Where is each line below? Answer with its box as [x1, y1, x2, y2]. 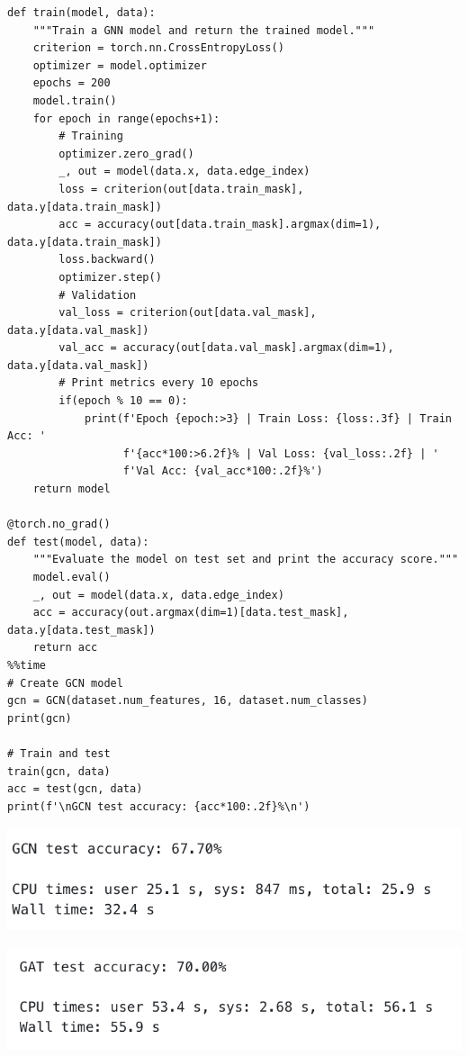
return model [32, 483, 111, 496]
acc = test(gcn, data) [7, 782, 143, 796]
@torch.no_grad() [7, 518, 111, 531]
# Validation [58, 288, 137, 302]
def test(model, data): [7, 535, 149, 548]
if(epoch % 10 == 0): [58, 394, 188, 408]
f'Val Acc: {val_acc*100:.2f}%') [122, 465, 323, 478]
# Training [58, 130, 123, 143]
